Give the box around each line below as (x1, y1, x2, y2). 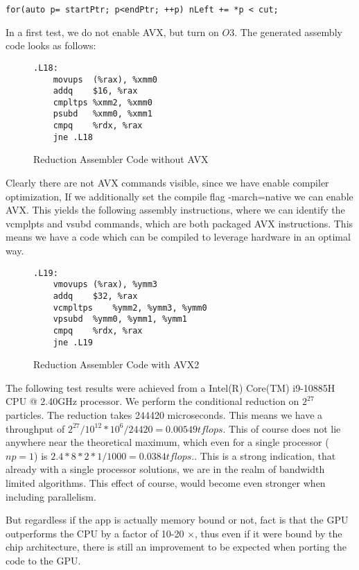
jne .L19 (53, 337, 93, 347)
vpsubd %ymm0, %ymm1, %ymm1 (53, 314, 187, 325)
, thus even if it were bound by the (195, 526, 342, 540)
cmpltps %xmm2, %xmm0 (53, 97, 152, 107)
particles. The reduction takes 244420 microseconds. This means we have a (6, 407, 323, 422)
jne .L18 (53, 132, 93, 142)
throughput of (6, 421, 65, 435)
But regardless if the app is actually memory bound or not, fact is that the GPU (6, 512, 349, 527)
